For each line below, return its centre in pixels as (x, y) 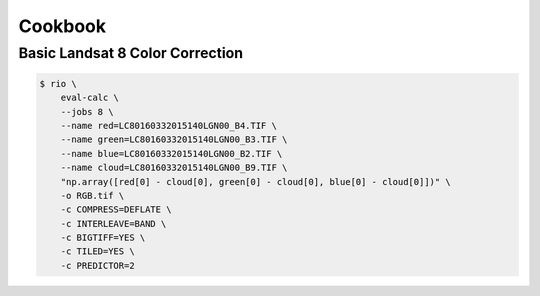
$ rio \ (58, 83)
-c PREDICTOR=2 (97, 265)
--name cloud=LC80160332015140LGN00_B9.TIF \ (174, 168)
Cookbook (62, 26)
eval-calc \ (90, 98)
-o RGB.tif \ (92, 195)
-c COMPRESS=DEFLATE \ (116, 209)
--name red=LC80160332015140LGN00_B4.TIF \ (168, 125)
